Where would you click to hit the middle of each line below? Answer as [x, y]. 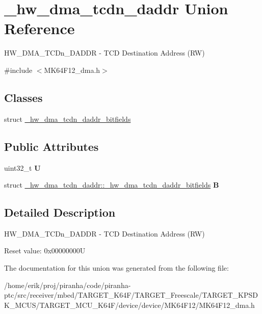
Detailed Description [60, 212]
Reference [40, 28]
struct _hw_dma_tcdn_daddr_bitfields [68, 119]
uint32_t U [22, 167]
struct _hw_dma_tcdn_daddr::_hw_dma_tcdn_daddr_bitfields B [112, 185]
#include [18, 70]
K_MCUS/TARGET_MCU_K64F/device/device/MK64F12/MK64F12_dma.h [129, 305]
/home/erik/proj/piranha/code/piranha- [68, 285]
